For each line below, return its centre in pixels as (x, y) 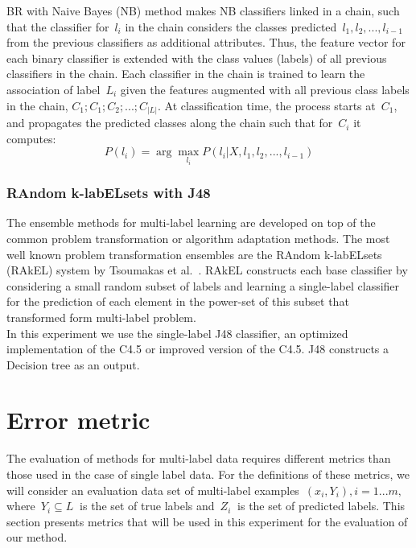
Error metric (78, 420)
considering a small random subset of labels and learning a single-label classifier (203, 285)
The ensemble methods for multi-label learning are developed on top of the (191, 222)
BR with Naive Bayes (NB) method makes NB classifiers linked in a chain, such (203, 10)
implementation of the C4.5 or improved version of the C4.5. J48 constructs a (198, 349)
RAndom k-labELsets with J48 (109, 193)
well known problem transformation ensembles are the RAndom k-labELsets (194, 254)
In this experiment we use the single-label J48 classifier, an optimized (177, 333)
